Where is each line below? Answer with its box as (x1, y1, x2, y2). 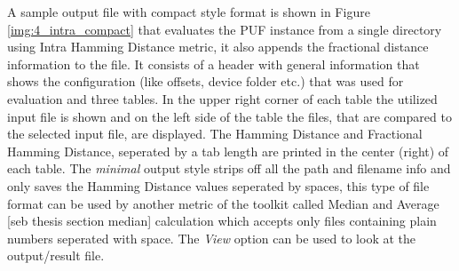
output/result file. (7, 246, 105, 265)
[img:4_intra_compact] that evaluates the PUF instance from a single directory (7, 20, 442, 38)
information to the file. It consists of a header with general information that (7, 54, 420, 73)
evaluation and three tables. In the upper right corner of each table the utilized (7, 89, 438, 108)
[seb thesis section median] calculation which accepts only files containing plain (7, 211, 437, 230)
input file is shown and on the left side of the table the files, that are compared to (7, 107, 452, 125)
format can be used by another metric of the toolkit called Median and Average (7, 194, 439, 212)
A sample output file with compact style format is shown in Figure (7, 3, 370, 20)
